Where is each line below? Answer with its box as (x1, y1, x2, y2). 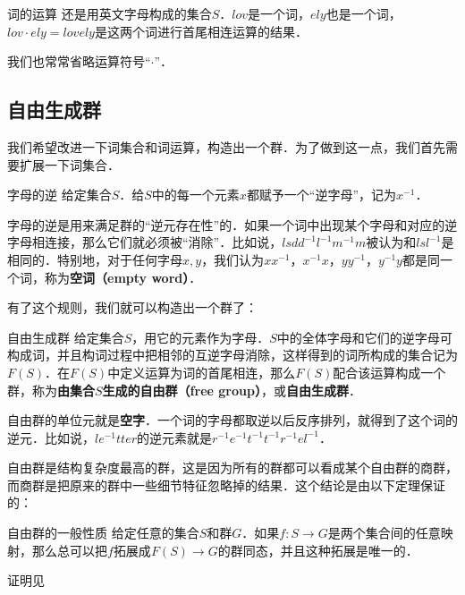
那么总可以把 (31, 540, 107, 559)
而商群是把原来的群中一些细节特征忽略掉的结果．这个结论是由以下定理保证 (7, 475, 445, 494)
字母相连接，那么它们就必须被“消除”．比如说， (7, 233, 283, 251)
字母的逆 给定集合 (7, 185, 112, 204)
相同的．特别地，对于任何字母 (7, 250, 182, 268)
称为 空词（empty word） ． (44, 268, 202, 286)
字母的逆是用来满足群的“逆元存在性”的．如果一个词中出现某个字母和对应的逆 (7, 215, 458, 234)
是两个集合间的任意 (327, 523, 441, 542)
